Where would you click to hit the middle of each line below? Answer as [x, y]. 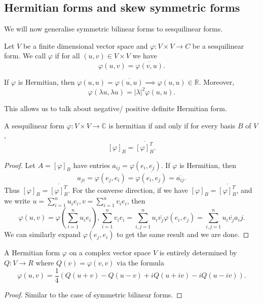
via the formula [140, 263]
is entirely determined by [198, 252]
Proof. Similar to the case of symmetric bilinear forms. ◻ [93, 294]
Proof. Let [20, 165]
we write [17, 201]
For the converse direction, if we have [130, 190]
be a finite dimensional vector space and [85, 45]
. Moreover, [217, 82]
